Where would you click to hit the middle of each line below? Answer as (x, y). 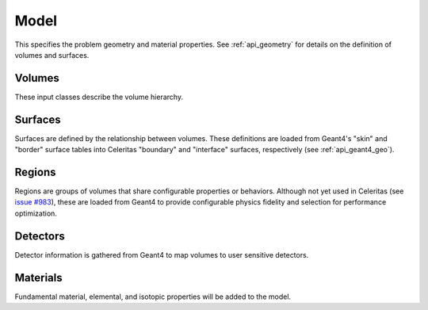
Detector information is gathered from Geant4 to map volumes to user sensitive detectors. (162, 255)
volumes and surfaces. (52, 55)
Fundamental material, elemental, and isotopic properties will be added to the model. (153, 297)
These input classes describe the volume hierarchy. (99, 97)
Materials (38, 277)
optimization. (36, 213)
